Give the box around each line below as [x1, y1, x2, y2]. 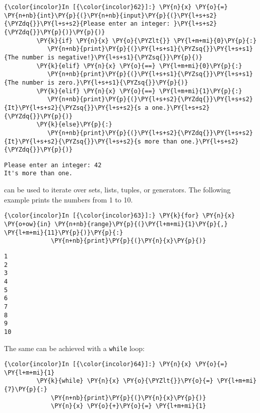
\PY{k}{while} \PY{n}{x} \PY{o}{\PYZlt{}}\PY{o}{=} [36, 377, 214, 385]
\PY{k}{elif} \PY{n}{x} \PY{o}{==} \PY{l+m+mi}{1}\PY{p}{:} [36, 87, 242, 95]
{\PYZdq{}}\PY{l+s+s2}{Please [4, 20, 105, 28]
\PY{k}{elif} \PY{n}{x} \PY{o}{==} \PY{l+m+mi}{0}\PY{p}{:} [36, 62, 242, 70]
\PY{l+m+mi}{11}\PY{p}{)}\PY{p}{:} [4, 229, 123, 236]
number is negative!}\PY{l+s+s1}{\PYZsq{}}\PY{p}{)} [22, 53, 203, 61]
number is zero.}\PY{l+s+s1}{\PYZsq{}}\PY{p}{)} [22, 79, 188, 86]
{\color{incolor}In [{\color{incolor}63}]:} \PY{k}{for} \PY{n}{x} [4, 212, 235, 220]
